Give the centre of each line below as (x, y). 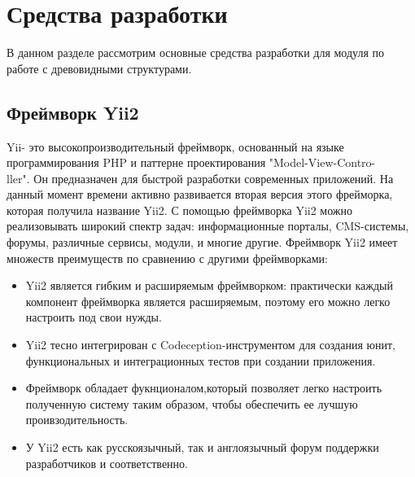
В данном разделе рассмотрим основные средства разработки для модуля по (196, 53)
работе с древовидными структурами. (99, 68)
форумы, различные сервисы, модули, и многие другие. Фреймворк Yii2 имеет (202, 242)
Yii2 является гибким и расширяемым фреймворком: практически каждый (209, 285)
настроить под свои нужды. (94, 317)
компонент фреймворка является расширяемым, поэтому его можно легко (208, 301)
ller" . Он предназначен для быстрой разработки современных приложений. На (200, 178)
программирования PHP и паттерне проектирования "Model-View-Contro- (191, 162)
